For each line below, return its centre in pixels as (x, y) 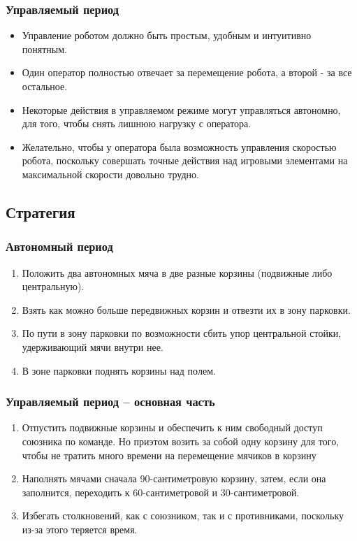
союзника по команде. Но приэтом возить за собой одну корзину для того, (181, 441)
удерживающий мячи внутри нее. (93, 346)
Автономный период (59, 246)
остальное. (45, 86)
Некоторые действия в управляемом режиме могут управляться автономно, (181, 109)
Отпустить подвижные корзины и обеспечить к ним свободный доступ (172, 427)
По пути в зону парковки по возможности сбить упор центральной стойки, (182, 333)
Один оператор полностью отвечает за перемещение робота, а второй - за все (187, 72)
